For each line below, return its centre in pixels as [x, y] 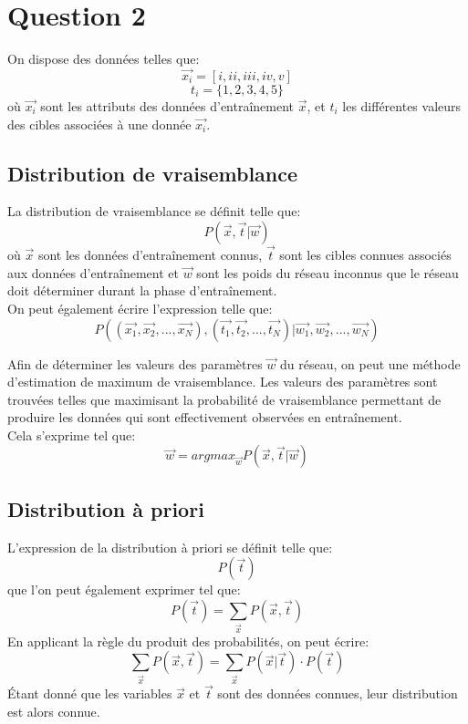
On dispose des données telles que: [104, 59]
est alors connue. [54, 712]
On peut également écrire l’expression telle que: [140, 308]
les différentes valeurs [402, 105]
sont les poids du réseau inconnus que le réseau [328, 272]
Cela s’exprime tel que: [72, 434]
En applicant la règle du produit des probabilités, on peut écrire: [188, 641]
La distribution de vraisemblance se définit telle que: [154, 211]
